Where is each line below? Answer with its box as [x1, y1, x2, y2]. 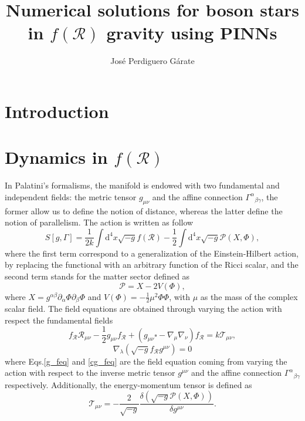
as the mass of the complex [200, 290, 298, 302]
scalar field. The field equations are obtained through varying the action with [5, 302, 282, 315]
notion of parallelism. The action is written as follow [5, 216, 194, 228]
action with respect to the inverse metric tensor [5, 366, 175, 379]
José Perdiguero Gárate [110, 55, 195, 67]
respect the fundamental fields [5, 314, 113, 326]
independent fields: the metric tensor [5, 190, 137, 203]
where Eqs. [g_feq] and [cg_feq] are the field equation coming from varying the [5, 355, 287, 367]
